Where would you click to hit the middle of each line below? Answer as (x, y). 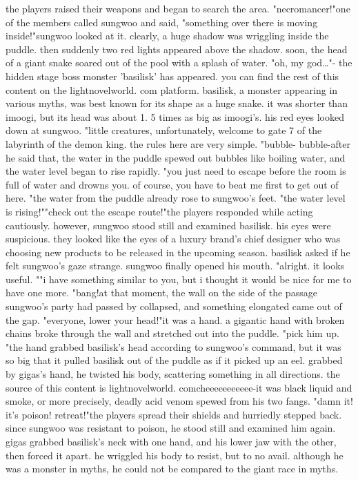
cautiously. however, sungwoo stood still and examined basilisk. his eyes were (168, 225)
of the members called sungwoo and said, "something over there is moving (162, 22)
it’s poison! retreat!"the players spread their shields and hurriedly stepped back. (174, 414)
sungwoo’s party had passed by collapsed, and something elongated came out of (174, 306)
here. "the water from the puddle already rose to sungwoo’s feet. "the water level (176, 198)
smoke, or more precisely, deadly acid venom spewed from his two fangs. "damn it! (179, 401)
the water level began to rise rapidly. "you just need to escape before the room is (176, 171)
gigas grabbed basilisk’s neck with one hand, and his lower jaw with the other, (171, 441)
